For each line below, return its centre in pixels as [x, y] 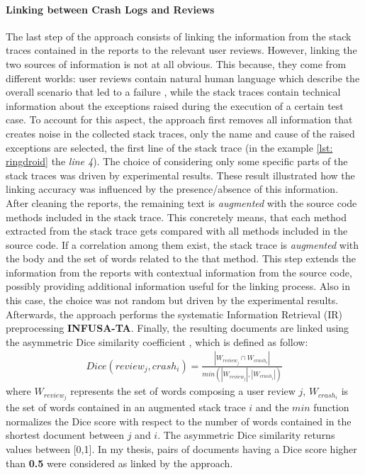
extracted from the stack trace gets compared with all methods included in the [177, 231]
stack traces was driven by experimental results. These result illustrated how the [180, 175]
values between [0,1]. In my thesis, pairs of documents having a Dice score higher [181, 448]
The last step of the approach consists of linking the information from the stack [179, 36]
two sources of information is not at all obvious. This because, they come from [176, 63]
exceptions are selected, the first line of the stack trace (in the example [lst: [169, 147]
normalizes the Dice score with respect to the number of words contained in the [179, 421]
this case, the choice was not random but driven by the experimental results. [172, 300]
